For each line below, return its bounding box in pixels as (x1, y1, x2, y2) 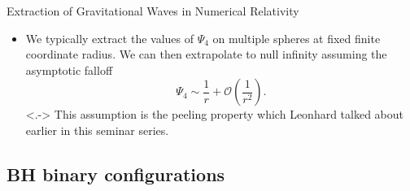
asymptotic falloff (25, 61, 113, 78)
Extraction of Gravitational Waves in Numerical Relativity (7, 2, 299, 19)
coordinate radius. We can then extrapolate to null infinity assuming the (25, 46, 387, 63)
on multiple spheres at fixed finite (212, 29, 381, 46)
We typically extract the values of (25, 29, 194, 46)
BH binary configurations (7, 161, 225, 186)
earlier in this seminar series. (25, 121, 169, 138)
